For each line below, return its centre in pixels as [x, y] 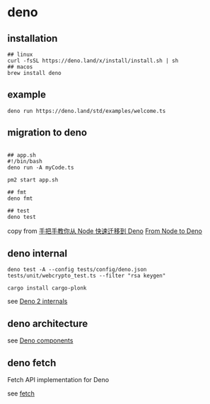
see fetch [21, 393]
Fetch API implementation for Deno [58, 380]
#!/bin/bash [25, 161]
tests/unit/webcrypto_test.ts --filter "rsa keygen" [87, 276]
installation [33, 38]
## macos [20, 67]
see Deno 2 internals [37, 302]
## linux [20, 54]
